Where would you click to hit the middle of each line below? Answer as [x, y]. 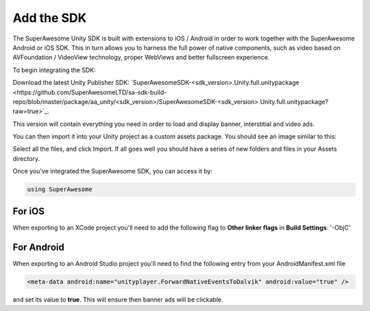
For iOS [28, 211]
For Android [38, 247]
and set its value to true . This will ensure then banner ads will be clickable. [118, 299]
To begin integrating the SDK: [54, 70]
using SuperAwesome [60, 189]
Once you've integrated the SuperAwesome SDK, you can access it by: [112, 171]
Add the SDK [50, 18]
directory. [26, 158]
